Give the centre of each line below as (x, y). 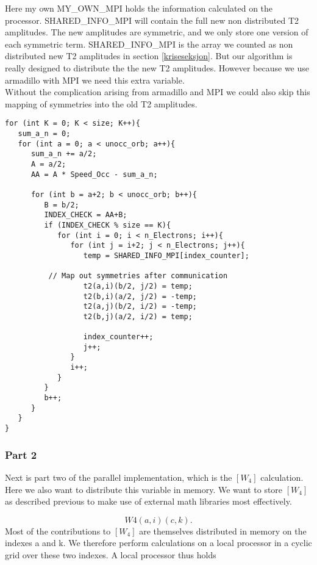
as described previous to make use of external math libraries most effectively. (148, 501)
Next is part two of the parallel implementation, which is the (119, 477)
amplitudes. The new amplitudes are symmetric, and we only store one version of (157, 32)
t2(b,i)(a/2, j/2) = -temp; (140, 296)
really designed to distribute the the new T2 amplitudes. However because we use (157, 67)
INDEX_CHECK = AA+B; (86, 215)
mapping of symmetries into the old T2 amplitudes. (101, 103)
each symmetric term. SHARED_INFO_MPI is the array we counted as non (149, 44)
